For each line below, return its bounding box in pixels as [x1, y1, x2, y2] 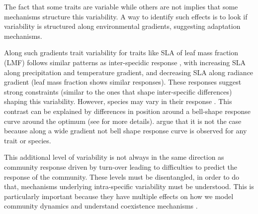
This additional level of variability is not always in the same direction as [4, 152, 224, 162]
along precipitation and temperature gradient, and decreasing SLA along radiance [4, 67, 254, 77]
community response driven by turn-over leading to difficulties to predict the [4, 161, 238, 172]
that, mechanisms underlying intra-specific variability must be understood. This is [4, 181, 254, 192]
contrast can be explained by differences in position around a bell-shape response [4, 106, 251, 116]
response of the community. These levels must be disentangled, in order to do [4, 171, 240, 182]
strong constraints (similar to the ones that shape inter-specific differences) [4, 86, 232, 97]
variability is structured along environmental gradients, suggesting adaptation [4, 21, 241, 31]
